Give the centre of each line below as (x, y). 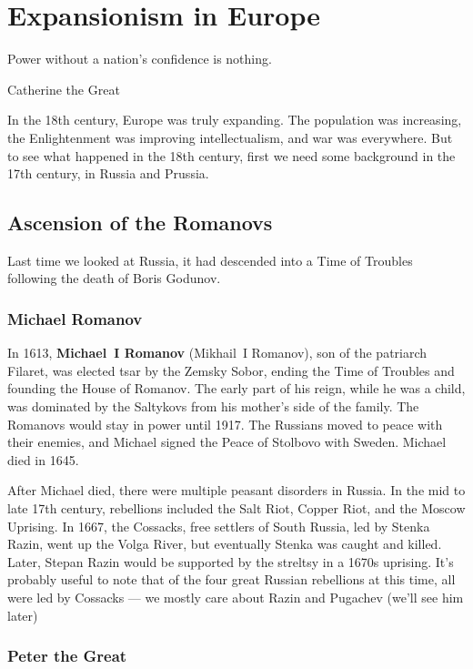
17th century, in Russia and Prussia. (108, 173)
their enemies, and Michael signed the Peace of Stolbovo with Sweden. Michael (227, 442)
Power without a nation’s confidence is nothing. (140, 59)
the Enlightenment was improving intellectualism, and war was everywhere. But (230, 137)
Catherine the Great (64, 89)
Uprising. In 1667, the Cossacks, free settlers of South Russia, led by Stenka (219, 526)
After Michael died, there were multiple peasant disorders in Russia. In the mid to (236, 490)
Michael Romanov (75, 319)
